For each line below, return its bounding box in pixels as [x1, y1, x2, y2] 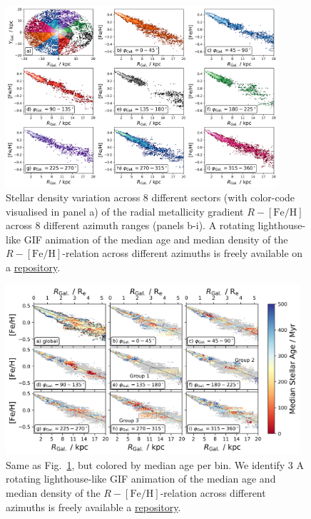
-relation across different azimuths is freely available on [62, 246, 303, 261]
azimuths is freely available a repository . [6, 499, 181, 514]
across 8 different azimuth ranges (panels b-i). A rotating [6, 218, 255, 233]
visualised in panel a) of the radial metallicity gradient [6, 203, 244, 218]
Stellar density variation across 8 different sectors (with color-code [6, 189, 295, 204]
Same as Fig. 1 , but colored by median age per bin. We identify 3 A [6, 457, 305, 472]
